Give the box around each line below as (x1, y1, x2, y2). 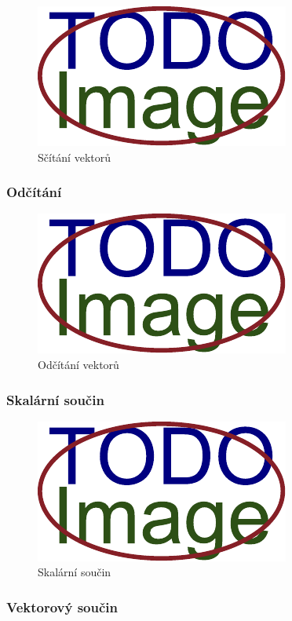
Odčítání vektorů (38, 356, 119, 372)
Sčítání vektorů (38, 148, 111, 165)
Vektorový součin (6, 597, 118, 616)
